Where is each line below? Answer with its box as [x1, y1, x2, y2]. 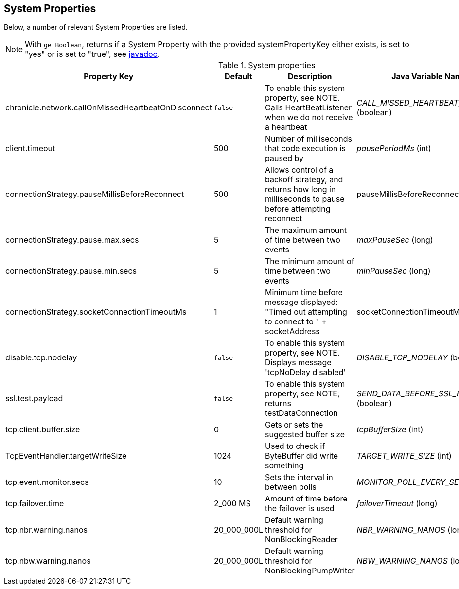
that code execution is [265, 143, 346, 154]
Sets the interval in [265, 472, 333, 482]
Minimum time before [265, 287, 343, 298]
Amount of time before [265, 494, 348, 504]
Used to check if [265, 441, 325, 451]
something [265, 461, 304, 471]
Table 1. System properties [218, 60, 316, 71]
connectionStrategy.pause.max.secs [5, 235, 139, 245]
